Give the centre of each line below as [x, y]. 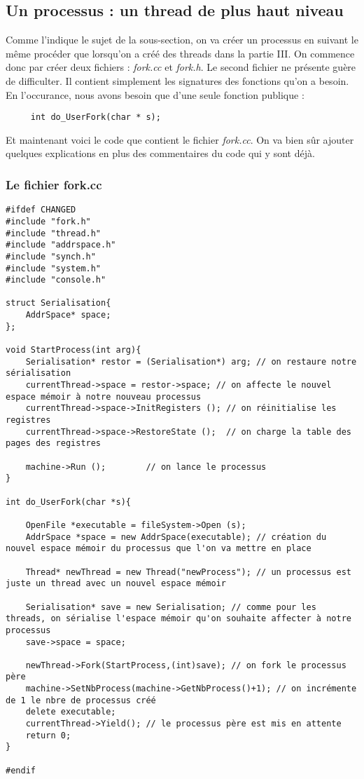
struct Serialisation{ [58, 303]
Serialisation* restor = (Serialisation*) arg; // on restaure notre [191, 361]
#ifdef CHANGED [41, 210]
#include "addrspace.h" [61, 245]
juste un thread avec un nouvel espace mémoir [116, 584]
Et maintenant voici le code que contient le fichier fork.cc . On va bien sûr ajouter [180, 139]
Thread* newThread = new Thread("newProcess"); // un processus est [188, 572]
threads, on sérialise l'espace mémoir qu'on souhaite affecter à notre [178, 619]
